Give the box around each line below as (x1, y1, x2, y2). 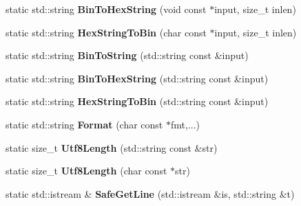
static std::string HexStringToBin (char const (6, 25, 207, 39)
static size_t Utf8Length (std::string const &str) (6, 140, 218, 154)
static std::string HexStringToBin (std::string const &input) (6, 94, 269, 108)
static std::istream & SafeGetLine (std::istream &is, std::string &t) (6, 186, 295, 201)
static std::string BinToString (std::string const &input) (6, 48, 249, 62)
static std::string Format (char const (6, 117, 163, 131)
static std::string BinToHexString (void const (6, 2, 207, 16)
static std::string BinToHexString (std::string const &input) (6, 71, 269, 85)
